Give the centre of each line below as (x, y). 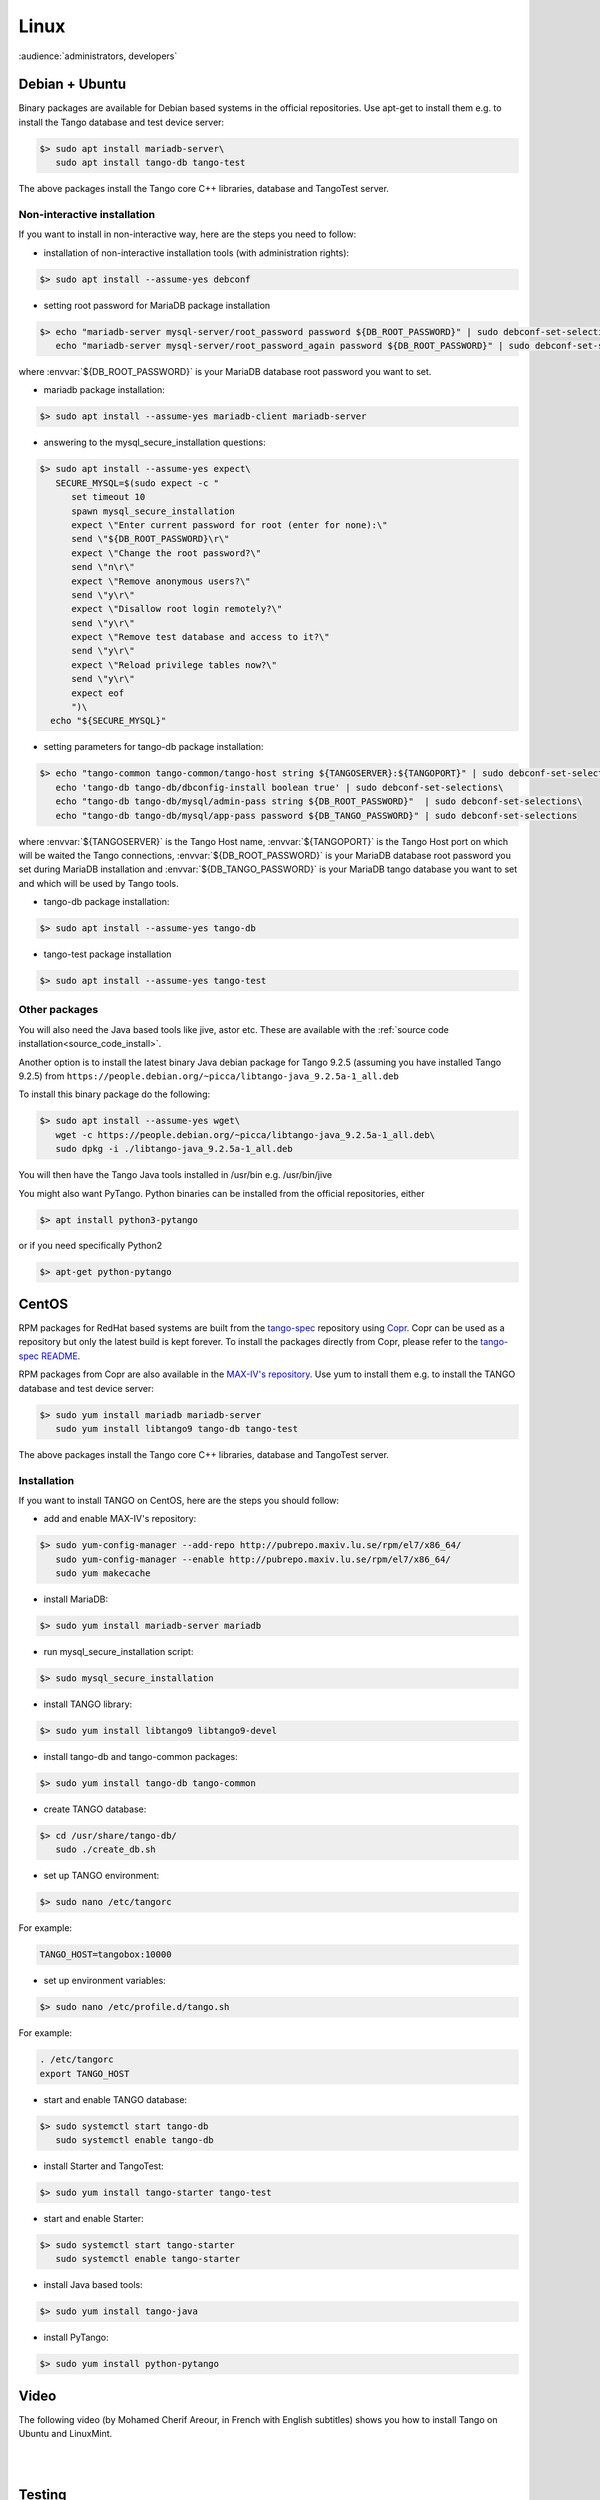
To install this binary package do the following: (114, 1094)
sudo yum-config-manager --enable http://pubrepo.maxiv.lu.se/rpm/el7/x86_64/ (253, 1559)
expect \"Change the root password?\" (166, 553)
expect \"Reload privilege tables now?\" (174, 664)
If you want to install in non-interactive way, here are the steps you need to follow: (187, 234)
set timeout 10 (108, 497)
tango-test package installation (107, 954)
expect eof (98, 693)
